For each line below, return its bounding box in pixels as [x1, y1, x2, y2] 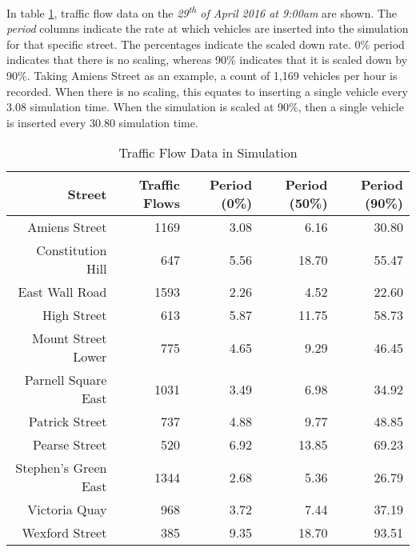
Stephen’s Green [15, 458, 107, 478]
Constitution [36, 241, 107, 260]
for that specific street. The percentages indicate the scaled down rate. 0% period [6, 35, 405, 52]
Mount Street [31, 329, 107, 348]
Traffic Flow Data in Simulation [118, 143, 298, 162]
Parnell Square [24, 370, 107, 390]
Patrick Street [28, 412, 107, 431]
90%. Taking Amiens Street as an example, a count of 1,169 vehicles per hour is [6, 67, 398, 84]
